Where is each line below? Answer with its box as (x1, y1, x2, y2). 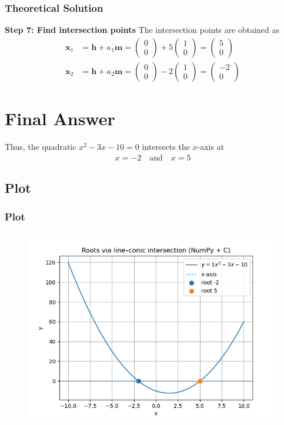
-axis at (197, 140, 225, 152)
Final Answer (5, 106, 115, 130)
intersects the (142, 140, 190, 152)
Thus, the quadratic (5, 140, 76, 152)
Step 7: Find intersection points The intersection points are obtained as (5, 24, 279, 36)
